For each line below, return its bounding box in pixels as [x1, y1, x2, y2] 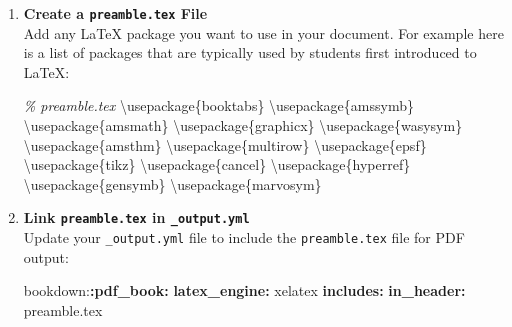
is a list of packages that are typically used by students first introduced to [23, 42, 477, 63]
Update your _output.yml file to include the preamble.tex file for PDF [23, 227, 465, 248]
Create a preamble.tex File [23, 3, 208, 23]
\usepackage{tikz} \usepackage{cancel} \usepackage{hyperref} [23, 154, 411, 175]
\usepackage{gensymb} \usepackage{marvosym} [23, 173, 322, 194]
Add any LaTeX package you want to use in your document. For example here [23, 22, 504, 43]
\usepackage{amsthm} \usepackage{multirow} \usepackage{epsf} [23, 134, 427, 155]
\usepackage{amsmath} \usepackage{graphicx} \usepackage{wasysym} [23, 115, 463, 136]
